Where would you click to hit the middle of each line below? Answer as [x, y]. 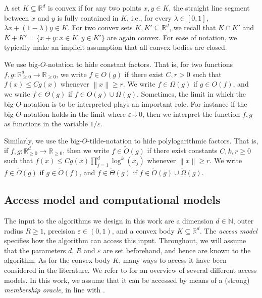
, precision [59, 230]
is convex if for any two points [95, 8]
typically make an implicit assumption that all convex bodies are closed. [116, 47]
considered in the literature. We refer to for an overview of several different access [130, 270]
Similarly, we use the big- [43, 140]
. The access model [228, 230]
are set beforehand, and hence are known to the [177, 250]
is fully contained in [88, 17]
